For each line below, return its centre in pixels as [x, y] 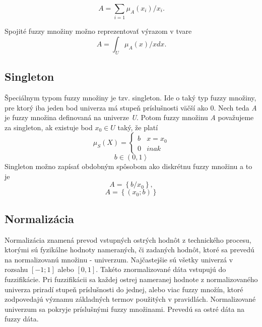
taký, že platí [138, 127]
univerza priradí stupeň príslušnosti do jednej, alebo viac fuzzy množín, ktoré [124, 289]
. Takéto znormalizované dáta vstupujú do [161, 269]
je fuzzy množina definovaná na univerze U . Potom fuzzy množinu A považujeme [129, 117]
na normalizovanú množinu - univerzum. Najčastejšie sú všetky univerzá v [119, 259]
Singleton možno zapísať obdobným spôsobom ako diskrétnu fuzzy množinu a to [128, 166]
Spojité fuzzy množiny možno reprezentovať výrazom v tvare [98, 31]
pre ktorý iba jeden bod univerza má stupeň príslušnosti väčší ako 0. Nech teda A [131, 107]
